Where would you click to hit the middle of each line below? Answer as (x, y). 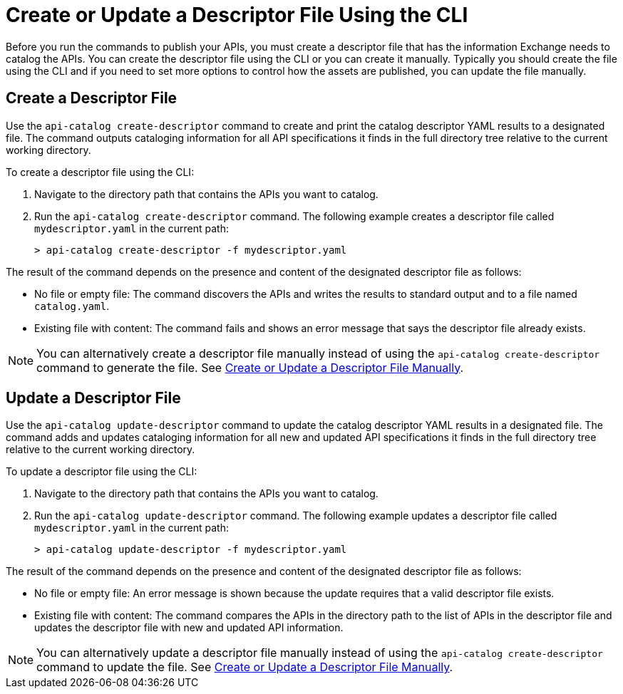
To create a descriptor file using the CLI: (100, 172)
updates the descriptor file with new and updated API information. (189, 628)
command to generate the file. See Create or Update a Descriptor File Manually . (250, 367)
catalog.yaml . (72, 306)
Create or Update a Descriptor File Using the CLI (237, 15)
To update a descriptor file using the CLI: (102, 472)
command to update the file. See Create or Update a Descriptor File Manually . (245, 667)
